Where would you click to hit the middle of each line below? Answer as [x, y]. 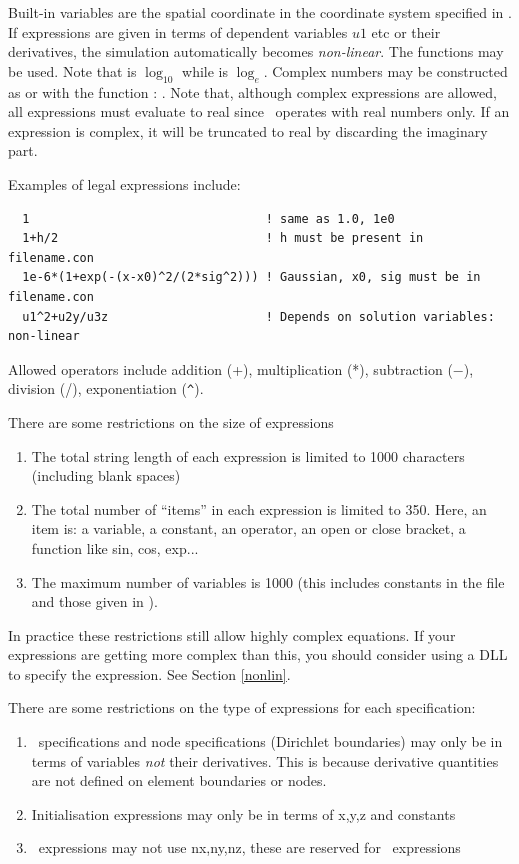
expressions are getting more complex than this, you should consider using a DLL [258, 654]
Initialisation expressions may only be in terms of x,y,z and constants [243, 813]
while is [205, 70]
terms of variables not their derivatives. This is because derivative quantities [265, 760]
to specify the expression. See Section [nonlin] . [149, 673]
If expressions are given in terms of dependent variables [178, 31]
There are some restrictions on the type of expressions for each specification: [242, 707]
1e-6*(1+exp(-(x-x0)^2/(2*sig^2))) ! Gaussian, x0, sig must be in [251, 277]
